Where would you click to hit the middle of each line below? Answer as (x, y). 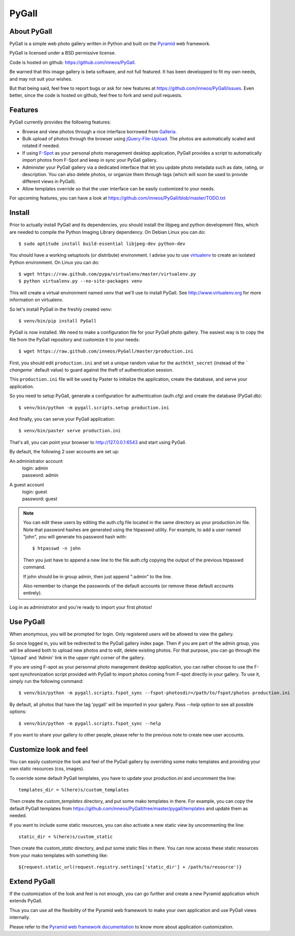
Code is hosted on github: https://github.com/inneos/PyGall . (73, 62)
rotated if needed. (41, 146)
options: (18, 711)
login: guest (34, 492)
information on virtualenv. (36, 300)
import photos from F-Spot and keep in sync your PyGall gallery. (90, 160)
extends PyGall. (26, 901)
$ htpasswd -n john (57, 548)
